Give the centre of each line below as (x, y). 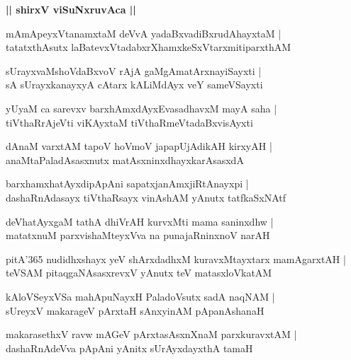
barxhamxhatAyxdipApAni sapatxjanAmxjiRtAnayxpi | (127, 184)
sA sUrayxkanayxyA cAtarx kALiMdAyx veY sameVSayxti (134, 85)
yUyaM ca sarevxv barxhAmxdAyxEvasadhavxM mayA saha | (141, 108)
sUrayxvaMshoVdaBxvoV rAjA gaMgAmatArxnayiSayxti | (134, 70)
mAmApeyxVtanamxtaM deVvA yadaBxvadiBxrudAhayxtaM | (144, 33)
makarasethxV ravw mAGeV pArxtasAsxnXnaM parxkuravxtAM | (151, 334)
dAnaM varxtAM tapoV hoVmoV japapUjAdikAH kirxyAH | (139, 146)
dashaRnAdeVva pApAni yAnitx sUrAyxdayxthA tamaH (129, 348)
